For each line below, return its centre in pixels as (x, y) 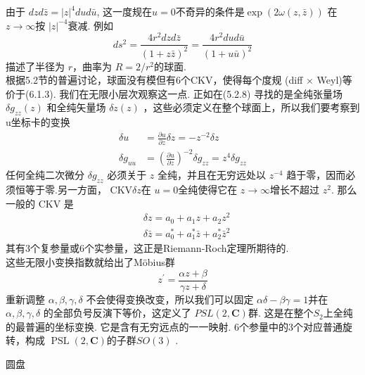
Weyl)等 (334, 80)
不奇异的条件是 (210, 11)
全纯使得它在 (208, 190)
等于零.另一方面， (66, 190)
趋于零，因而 (316, 175)
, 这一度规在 (124, 11)
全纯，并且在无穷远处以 (211, 175)
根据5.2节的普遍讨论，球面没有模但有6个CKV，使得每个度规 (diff (154, 80)
